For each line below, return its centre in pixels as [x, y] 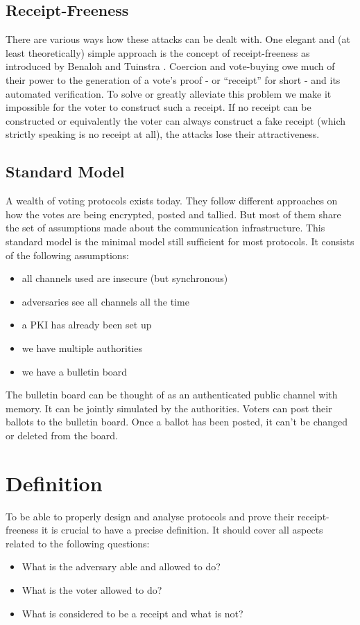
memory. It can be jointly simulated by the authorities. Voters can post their [169, 408]
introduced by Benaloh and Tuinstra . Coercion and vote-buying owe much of [170, 66]
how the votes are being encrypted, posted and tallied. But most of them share [173, 214]
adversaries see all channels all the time [105, 301]
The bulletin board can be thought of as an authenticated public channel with [172, 395]
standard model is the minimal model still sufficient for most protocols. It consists [180, 241]
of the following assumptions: [67, 255]
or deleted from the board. [62, 435]
